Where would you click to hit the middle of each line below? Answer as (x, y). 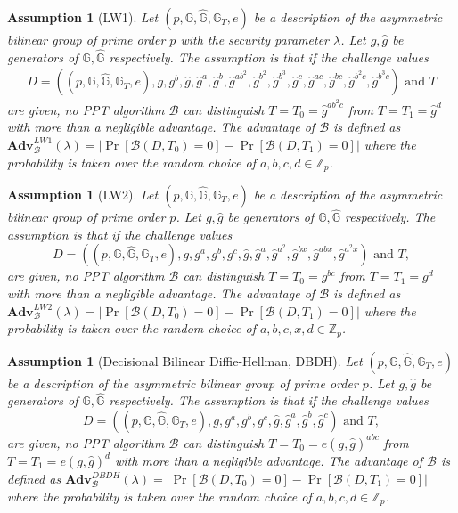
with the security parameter (254, 39)
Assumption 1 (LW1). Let (83, 17)
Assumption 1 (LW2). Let (83, 194)
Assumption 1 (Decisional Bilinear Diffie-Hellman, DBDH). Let (185, 360)
